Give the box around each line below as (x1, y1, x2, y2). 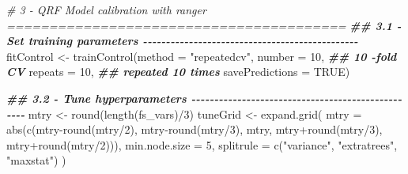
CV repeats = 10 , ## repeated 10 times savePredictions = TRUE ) (6, 63, 350, 80)
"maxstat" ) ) (6, 152, 66, 168)
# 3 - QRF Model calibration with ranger (6, 2, 206, 17)
